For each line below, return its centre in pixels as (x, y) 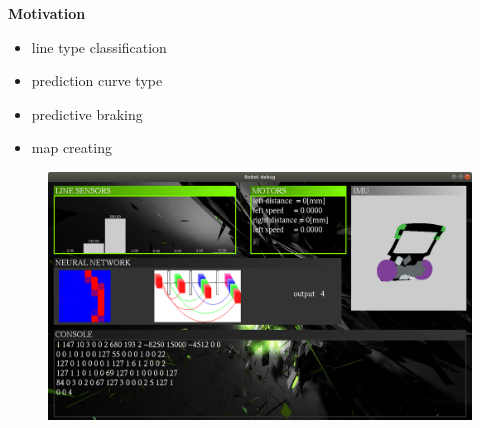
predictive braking (87, 113)
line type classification (99, 46)
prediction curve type (97, 80)
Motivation (47, 13)
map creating (71, 147)
